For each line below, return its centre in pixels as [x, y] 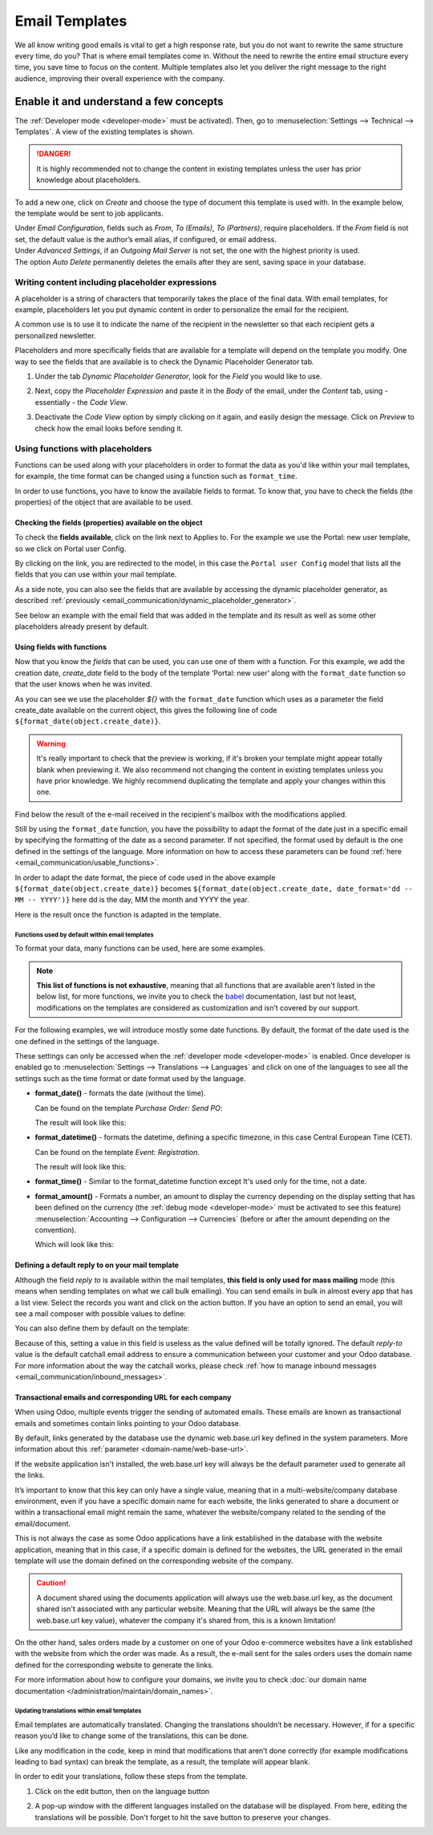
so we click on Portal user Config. [71, 549]
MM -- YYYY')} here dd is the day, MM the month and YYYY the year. [132, 900]
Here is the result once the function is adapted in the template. [118, 914]
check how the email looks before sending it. [109, 428]
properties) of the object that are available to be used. [104, 502]
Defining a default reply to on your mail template [97, 1265]
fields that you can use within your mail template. [96, 574]
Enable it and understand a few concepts [119, 101]
